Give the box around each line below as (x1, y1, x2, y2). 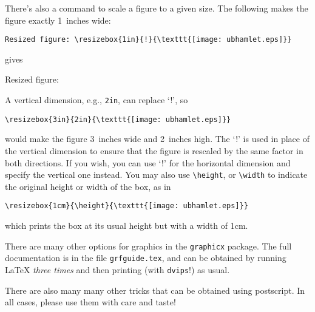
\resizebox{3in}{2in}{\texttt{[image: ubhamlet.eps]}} (5, 115, 231, 124)
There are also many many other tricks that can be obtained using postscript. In (5, 283, 305, 296)
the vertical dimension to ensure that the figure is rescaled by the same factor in (5, 144, 303, 157)
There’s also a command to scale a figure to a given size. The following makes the (5, 2, 308, 14)
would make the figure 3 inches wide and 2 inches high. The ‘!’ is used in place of (5, 132, 310, 145)
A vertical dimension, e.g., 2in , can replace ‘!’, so (5, 93, 188, 106)
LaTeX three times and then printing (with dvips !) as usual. (5, 263, 230, 276)
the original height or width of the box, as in (5, 180, 171, 192)
